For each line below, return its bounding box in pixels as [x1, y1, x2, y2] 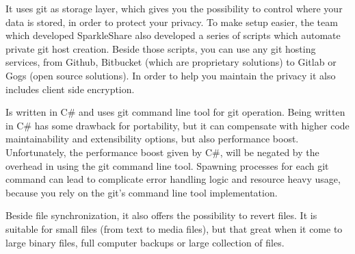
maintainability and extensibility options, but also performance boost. [5, 131, 299, 146]
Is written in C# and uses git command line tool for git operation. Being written [5, 105, 345, 119]
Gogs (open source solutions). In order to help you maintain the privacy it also [5, 68, 336, 82]
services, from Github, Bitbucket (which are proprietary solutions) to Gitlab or [5, 55, 337, 69]
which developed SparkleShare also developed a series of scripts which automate [5, 28, 341, 42]
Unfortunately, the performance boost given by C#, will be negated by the [5, 144, 319, 159]
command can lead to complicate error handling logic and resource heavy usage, [5, 172, 341, 186]
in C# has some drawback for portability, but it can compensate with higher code [5, 118, 350, 132]
